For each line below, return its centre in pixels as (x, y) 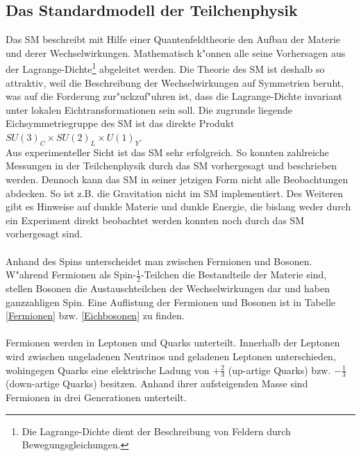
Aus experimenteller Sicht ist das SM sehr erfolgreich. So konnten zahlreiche (167, 152)
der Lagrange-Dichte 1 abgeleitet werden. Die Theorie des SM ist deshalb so (165, 68)
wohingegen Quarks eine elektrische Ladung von (108, 370)
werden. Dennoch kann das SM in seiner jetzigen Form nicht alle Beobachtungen (177, 179)
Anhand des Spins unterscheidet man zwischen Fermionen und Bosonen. (159, 261)
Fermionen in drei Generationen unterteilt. (96, 397)
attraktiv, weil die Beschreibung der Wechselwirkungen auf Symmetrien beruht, (175, 82)
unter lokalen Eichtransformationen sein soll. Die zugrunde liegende (149, 109)
